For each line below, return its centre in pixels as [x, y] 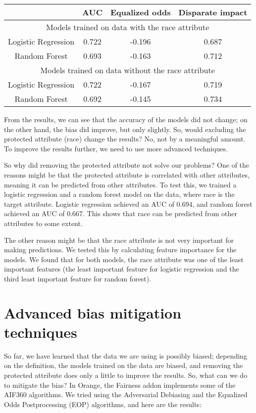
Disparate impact [213, 12]
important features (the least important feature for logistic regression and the [122, 269]
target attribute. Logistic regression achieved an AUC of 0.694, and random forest [128, 204]
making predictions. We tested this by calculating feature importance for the [120, 250]
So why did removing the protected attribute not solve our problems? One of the [127, 165]
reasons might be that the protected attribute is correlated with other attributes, [127, 174]
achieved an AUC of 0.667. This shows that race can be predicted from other [121, 213]
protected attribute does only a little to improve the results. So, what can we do [126, 375]
